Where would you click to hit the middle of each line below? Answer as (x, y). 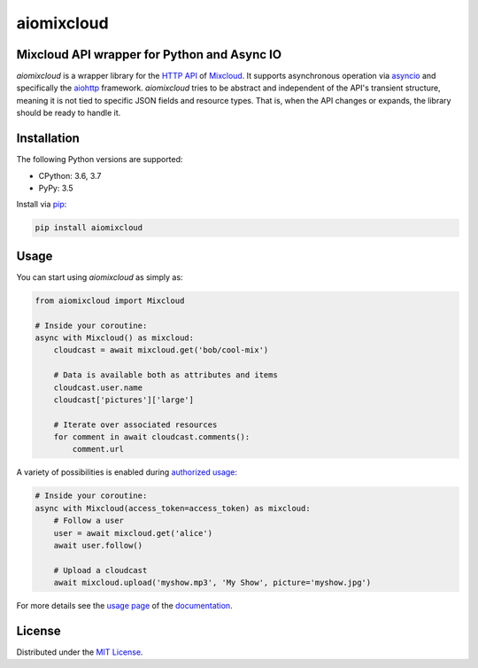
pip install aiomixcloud (89, 228)
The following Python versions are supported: (100, 159)
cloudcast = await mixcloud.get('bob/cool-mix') (161, 350)
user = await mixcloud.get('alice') (133, 533)
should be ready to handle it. (69, 113)
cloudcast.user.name (98, 387)
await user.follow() (98, 545)
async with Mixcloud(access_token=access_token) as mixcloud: (173, 508)
